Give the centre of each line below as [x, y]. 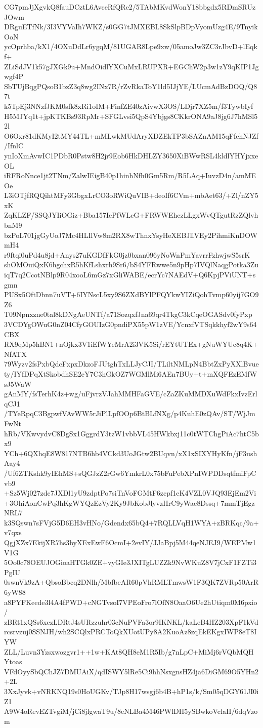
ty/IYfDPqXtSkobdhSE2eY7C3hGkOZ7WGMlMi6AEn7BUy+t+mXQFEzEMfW [131, 373]
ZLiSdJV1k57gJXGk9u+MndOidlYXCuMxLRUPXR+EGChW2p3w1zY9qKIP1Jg [131, 66]
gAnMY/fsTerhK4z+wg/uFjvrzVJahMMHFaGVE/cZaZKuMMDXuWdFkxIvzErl [131, 394]
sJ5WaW [18, 383]
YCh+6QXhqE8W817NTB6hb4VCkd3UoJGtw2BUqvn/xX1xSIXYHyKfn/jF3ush [131, 453]
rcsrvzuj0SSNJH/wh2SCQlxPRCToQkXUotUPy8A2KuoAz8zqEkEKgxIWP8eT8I [130, 632]
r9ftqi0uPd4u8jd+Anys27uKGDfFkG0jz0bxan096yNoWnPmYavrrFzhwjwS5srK [127, 254]
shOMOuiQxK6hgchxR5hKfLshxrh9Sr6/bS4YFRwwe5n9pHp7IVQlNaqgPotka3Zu [131, 265]
